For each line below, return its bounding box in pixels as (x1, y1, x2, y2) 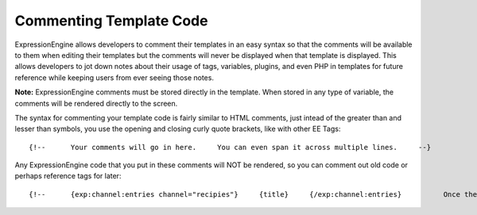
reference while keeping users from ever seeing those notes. (14, 72, 215, 83)
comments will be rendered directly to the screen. (14, 98, 178, 108)
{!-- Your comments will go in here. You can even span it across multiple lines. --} (29, 143, 432, 152)
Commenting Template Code (14, 12, 208, 29)
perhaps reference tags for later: (14, 171, 122, 181)
